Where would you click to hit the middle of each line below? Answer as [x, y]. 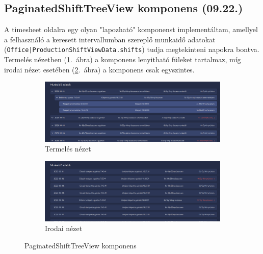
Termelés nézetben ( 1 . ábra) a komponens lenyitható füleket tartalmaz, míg [123, 59]
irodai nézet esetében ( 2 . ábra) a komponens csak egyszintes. [99, 69]
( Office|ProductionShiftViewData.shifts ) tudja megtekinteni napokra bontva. [132, 49]
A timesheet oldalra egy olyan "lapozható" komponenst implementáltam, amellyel [131, 29]
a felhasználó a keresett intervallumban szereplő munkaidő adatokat [110, 39]
